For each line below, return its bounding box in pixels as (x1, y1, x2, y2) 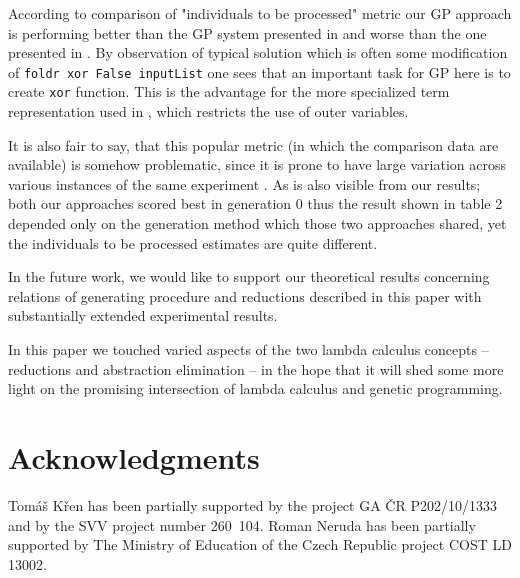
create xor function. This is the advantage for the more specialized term (8, 81, 450, 102)
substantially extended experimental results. (8, 305, 278, 326)
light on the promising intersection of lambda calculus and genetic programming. (8, 378, 503, 399)
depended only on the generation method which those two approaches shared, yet (8, 213, 507, 234)
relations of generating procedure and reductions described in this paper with (8, 285, 482, 306)
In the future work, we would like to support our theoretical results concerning (8, 266, 490, 287)
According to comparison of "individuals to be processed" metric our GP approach (8, 3, 512, 23)
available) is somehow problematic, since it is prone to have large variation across (8, 154, 506, 175)
